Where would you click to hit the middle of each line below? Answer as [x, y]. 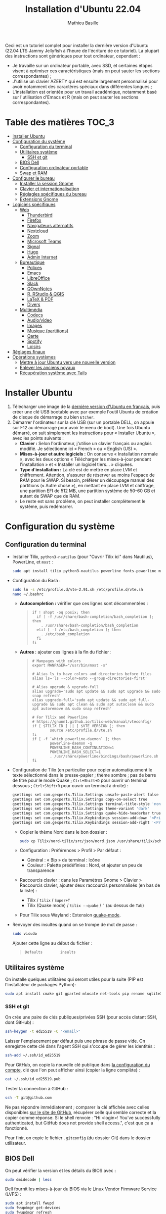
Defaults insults [50, 952]
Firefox [34, 220]
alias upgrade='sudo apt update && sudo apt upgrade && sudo [96, 692]
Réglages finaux [29, 352]
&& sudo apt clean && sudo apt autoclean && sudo [102, 705]
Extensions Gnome [39, 199]
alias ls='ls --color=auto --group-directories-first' [89, 679]
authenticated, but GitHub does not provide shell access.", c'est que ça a [79, 1123]
